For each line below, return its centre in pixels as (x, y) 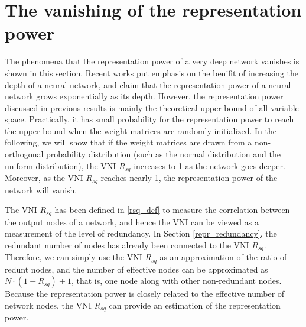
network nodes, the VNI (48, 305)
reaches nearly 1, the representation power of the (189, 178)
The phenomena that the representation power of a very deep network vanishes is (152, 61)
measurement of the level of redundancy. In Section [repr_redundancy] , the (141, 233)
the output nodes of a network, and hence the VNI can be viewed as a (132, 221)
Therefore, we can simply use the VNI (74, 257)
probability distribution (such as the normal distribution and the (163, 154)
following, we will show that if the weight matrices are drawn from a (128, 142)
